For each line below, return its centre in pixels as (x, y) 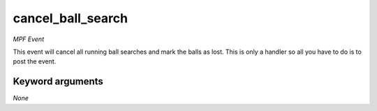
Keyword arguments (58, 81)
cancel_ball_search (71, 18)
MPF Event (29, 39)
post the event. (35, 61)
